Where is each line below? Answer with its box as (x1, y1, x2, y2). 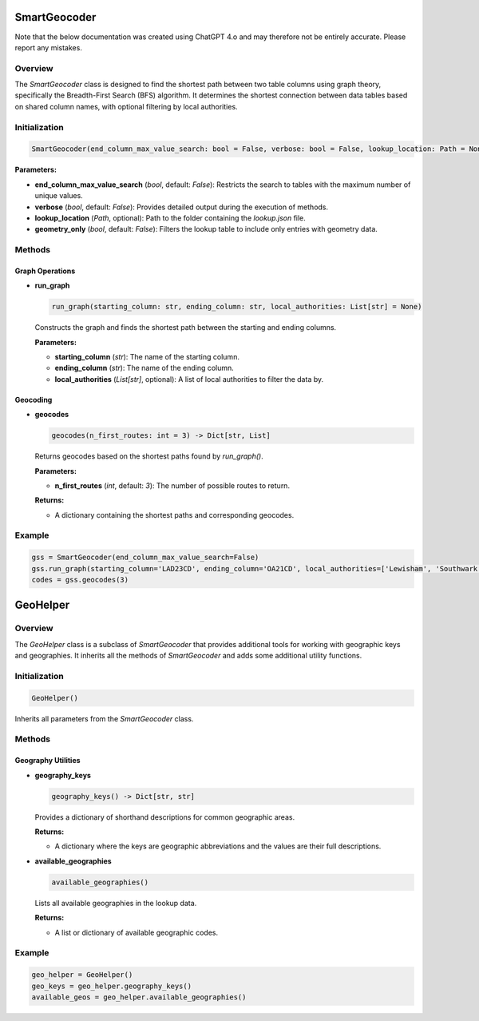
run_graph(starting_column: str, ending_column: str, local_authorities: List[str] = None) (51, 302, 422, 312)
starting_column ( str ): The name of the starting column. (54, 352, 239, 362)
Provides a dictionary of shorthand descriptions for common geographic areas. (34, 812, 295, 822)
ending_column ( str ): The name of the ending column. (54, 364, 235, 373)
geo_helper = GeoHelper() (31, 971, 133, 979)
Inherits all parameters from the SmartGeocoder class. (14, 713, 194, 723)
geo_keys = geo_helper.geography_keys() (31, 981, 192, 991)
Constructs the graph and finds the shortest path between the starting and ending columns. (34, 323, 337, 332)
